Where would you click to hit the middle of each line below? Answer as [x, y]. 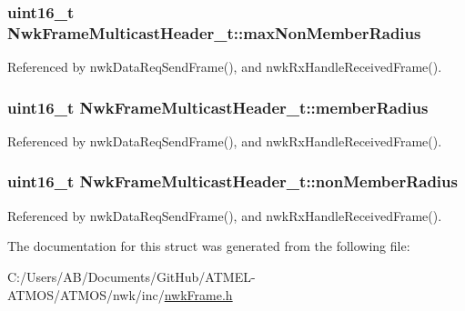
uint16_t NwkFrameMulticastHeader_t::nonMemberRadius [232, 181]
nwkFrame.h [198, 294]
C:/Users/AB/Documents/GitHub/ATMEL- [131, 276]
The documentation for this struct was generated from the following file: [209, 246]
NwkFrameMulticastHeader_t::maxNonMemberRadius [214, 32]
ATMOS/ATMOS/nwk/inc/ [86, 294]
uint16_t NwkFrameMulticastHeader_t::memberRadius [218, 107]
